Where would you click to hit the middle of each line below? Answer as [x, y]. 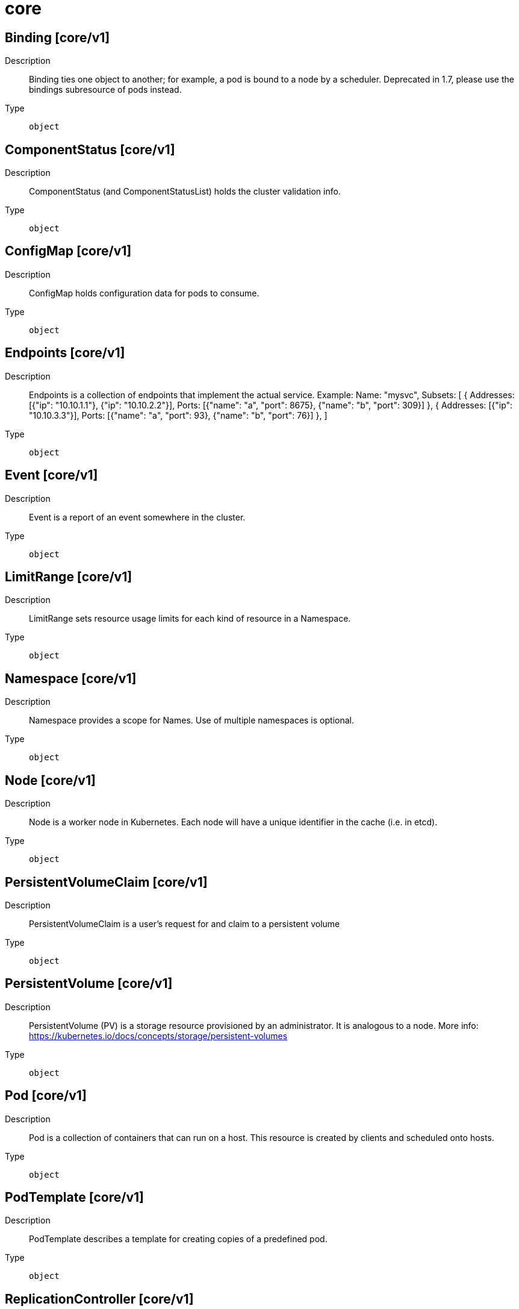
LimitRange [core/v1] [69, 576]
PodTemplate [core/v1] [74, 1198]
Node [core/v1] [50, 780]
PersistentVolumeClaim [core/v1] [106, 882]
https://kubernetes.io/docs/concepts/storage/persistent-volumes [158, 1036]
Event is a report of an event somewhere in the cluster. [137, 517]
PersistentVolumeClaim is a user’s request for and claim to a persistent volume [185, 923]
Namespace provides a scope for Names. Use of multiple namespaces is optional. [191, 720]
